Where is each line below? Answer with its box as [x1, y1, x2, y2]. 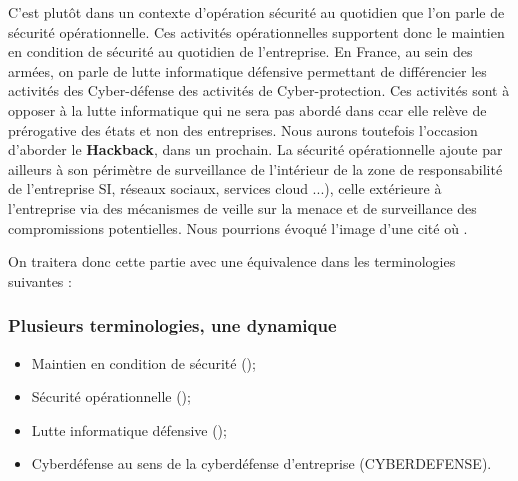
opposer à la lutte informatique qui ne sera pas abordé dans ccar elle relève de [8, 99, 487, 120]
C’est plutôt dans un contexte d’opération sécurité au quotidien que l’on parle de [8, 2, 505, 22]
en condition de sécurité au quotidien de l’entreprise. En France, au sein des [8, 41, 473, 62]
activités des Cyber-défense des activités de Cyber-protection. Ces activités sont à [8, 80, 510, 101]
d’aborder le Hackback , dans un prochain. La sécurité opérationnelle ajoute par [8, 139, 503, 160]
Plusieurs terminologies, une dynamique [8, 313, 337, 338]
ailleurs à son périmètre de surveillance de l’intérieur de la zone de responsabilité [8, 158, 503, 179]
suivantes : [8, 270, 72, 291]
